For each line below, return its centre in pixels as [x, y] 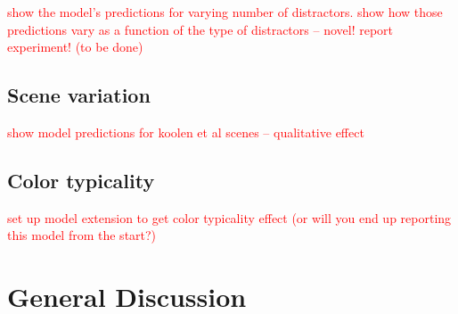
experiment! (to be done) [75, 47]
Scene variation [79, 95]
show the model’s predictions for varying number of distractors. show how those [225, 12]
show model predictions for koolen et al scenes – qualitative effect [186, 132]
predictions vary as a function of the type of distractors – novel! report [200, 29]
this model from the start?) [82, 235]
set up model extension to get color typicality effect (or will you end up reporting [229, 217]
